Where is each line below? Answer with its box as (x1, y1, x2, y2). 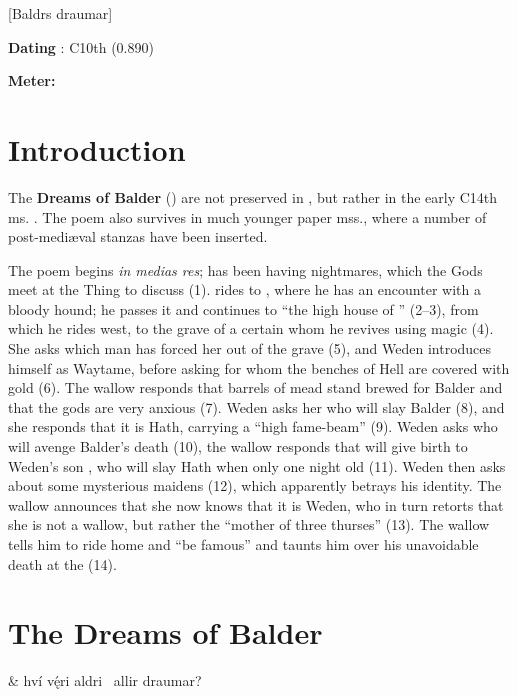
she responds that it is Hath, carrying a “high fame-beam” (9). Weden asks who (8, 416, 498, 437)
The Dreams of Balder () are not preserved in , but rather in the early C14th (8, 186, 498, 207)
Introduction (8, 128, 186, 169)
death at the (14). (8, 553, 117, 574)
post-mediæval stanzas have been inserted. (8, 226, 268, 247)
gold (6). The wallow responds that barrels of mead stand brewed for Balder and (8, 377, 503, 398)
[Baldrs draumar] (8, 3, 113, 23)
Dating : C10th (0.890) (8, 36, 154, 57)
